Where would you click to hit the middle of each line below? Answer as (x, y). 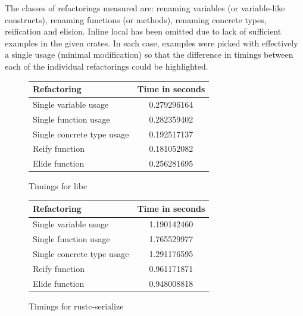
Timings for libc (58, 186)
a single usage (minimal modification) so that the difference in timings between (149, 54)
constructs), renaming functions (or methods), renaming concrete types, (136, 19)
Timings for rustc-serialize (76, 306)
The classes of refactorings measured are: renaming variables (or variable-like (145, 8)
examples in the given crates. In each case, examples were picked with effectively (151, 43)
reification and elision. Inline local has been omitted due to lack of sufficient (143, 31)
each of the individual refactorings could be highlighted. (107, 66)
